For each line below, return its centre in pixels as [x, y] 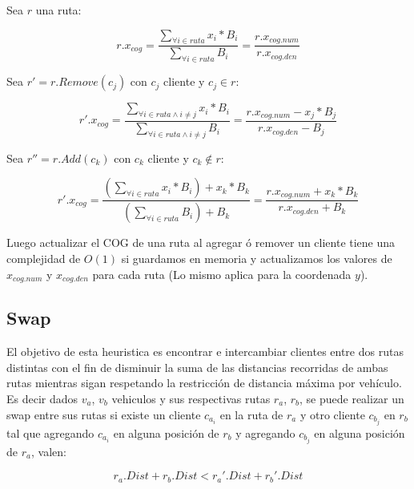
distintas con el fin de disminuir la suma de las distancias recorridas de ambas [197, 367]
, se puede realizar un [352, 398]
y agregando [265, 432]
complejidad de [44, 258]
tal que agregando [50, 432]
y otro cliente [332, 414]
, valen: [48, 451]
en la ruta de [251, 414]
